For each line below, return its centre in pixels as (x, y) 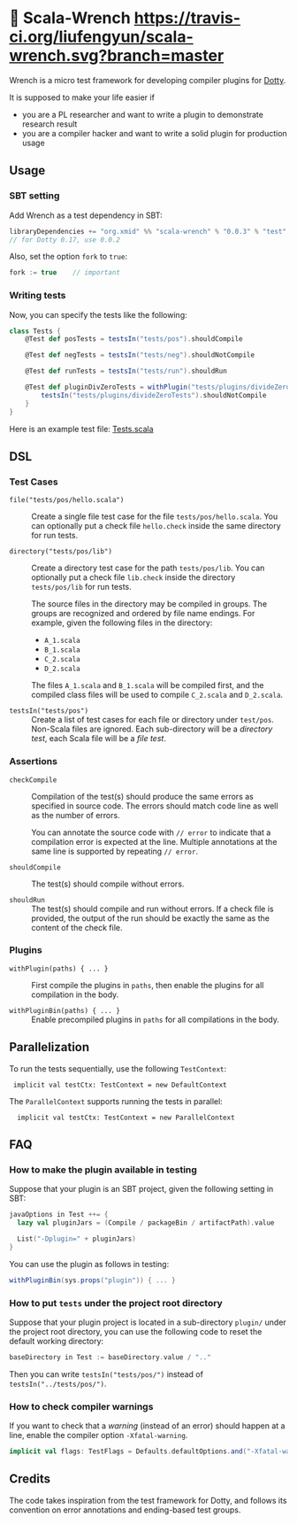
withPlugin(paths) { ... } (59, 969)
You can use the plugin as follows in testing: (89, 1264)
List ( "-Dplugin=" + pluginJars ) (77, 1239)
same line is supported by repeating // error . (115, 851)
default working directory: (57, 1341)
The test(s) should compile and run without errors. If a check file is (152, 909)
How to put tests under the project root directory (116, 1303)
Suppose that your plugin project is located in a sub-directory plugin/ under (148, 1322)
